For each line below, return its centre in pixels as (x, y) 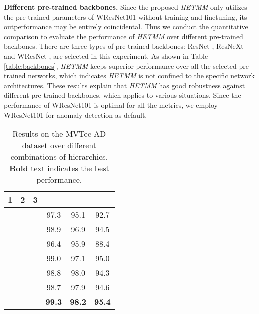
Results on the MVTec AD (59, 134)
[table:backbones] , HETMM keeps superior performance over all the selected (120, 65)
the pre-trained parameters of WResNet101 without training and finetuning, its (126, 16)
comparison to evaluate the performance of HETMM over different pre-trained (124, 36)
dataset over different (59, 145)
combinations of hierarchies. (59, 157)
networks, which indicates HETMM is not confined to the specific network (141, 75)
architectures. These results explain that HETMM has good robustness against (125, 85)
